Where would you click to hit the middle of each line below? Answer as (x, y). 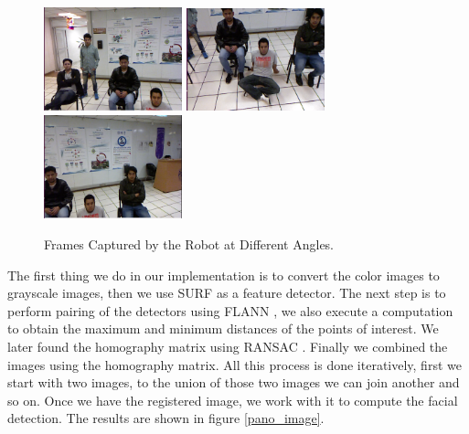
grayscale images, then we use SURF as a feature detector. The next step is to (227, 293)
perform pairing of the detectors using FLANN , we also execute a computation (230, 310)
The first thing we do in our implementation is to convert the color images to (224, 275)
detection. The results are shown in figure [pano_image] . (166, 418)
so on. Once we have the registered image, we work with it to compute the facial (233, 400)
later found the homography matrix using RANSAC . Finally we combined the (228, 346)
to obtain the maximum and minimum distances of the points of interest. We (223, 328)
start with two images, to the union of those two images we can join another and (234, 382)
